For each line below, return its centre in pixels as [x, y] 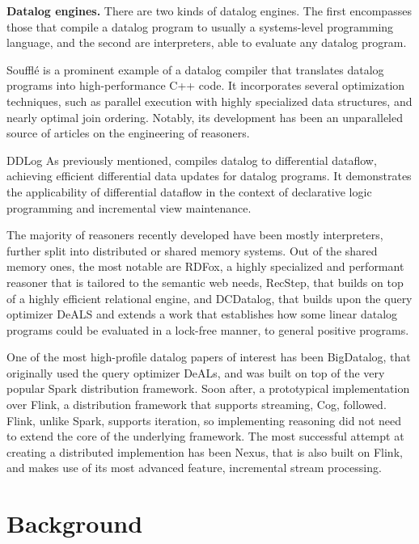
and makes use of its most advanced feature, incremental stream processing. [194, 468]
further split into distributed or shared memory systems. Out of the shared [192, 250]
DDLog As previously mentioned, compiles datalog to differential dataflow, [192, 160]
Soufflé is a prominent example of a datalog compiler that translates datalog [195, 69]
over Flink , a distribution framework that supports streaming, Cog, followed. [197, 405]
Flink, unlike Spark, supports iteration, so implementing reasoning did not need [204, 420]
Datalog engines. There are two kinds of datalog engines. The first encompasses [209, 11]
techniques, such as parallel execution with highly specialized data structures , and [209, 101]
